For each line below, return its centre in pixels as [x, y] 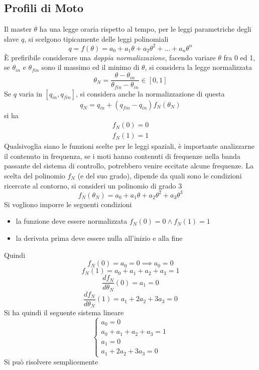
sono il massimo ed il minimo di [90, 67]
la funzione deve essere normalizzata [72, 221]
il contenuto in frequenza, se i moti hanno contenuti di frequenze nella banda [122, 156]
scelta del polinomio [35, 176]
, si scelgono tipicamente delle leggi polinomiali [96, 38]
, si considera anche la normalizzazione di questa [150, 93]
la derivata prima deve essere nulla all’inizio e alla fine [99, 238]
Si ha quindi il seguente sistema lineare [64, 312]
